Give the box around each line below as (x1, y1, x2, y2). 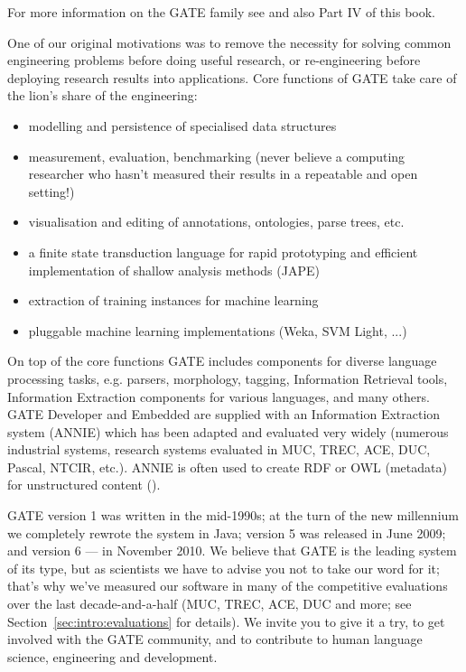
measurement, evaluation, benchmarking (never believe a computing (28, 146, 405, 165)
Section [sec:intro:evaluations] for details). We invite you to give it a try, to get (7, 611, 445, 630)
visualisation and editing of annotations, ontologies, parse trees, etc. (28, 212, 405, 231)
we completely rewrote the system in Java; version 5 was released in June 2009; (7, 523, 446, 542)
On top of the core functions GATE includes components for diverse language (7, 351, 437, 370)
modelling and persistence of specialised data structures (28, 116, 337, 135)
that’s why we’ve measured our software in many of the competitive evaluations (7, 576, 448, 595)
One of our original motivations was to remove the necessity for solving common (7, 33, 452, 51)
